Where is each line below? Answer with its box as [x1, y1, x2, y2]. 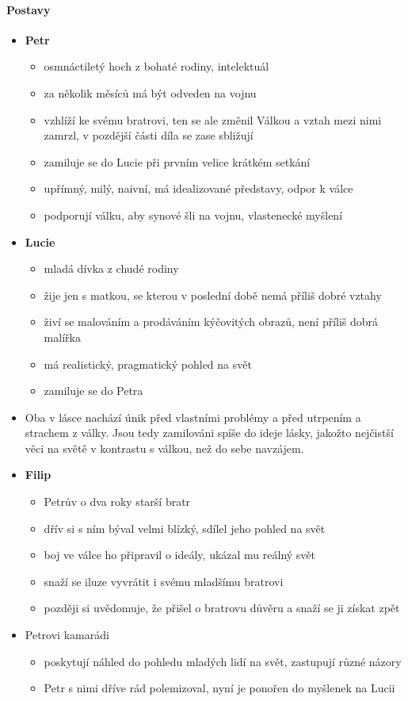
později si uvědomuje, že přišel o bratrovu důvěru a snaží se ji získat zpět [44, 599, 400, 616]
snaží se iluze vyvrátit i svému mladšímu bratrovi [44, 573, 284, 589]
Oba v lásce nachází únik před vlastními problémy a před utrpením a [25, 408, 361, 425]
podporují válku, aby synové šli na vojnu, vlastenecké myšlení [44, 206, 343, 223]
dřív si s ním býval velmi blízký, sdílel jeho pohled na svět [44, 519, 326, 536]
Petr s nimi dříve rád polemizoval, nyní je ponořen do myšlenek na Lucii [44, 680, 395, 696]
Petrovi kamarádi [25, 626, 109, 643]
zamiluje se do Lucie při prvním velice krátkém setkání [44, 153, 311, 170]
